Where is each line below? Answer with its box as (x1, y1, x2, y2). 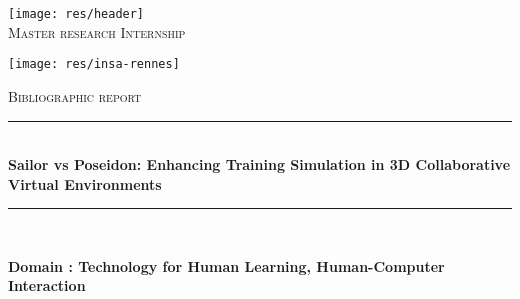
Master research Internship (8, 21, 186, 42)
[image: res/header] (8, 7, 145, 21)
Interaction (8, 275, 86, 296)
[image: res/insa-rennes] (8, 57, 180, 72)
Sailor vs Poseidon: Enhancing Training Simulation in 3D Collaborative (8, 154, 511, 175)
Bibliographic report (8, 85, 142, 106)
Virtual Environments (8, 173, 162, 194)
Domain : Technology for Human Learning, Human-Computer (8, 255, 445, 276)
